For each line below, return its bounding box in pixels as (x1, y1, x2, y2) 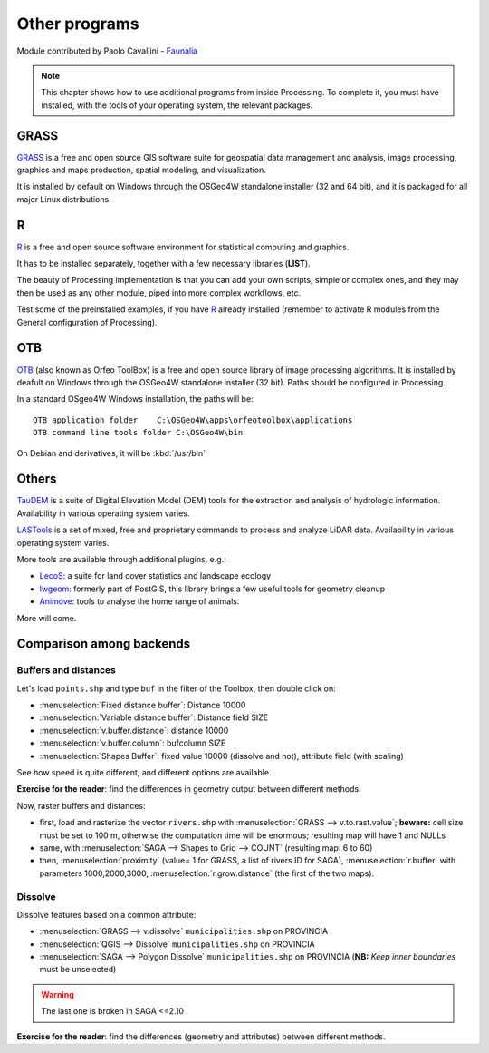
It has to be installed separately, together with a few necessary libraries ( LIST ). (16, 258, 312, 269)
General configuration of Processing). (16, 317, 158, 327)
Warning (41, 989, 74, 999)
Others (16, 472, 57, 487)
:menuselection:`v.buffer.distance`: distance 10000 (39, 725, 229, 736)
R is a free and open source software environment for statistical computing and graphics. (16, 241, 350, 252)
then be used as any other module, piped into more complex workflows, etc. (16, 287, 302, 298)
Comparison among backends (16, 636, 191, 652)
